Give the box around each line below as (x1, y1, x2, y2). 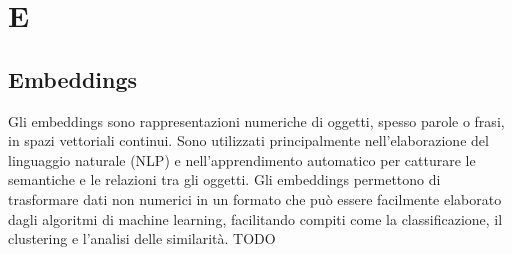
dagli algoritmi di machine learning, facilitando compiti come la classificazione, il (8, 208, 503, 229)
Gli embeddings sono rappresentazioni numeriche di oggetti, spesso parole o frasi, (8, 110, 505, 131)
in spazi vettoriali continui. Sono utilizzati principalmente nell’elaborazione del (8, 130, 489, 151)
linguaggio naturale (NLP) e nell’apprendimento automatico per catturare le (8, 149, 476, 170)
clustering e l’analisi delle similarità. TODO (8, 228, 276, 249)
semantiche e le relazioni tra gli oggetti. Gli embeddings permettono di (8, 169, 441, 190)
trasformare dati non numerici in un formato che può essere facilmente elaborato (8, 188, 502, 209)
